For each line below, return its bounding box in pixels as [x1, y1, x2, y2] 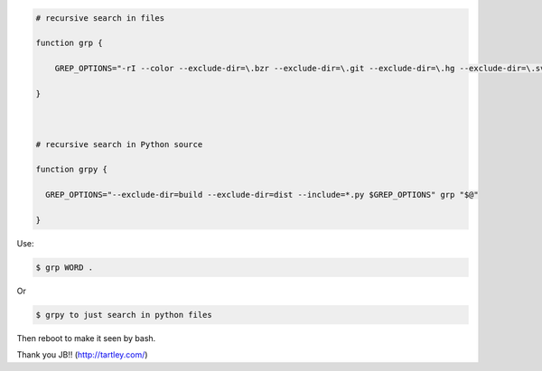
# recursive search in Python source [35, 139, 203, 149]
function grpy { [35, 164, 108, 175]
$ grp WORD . [35, 262, 94, 273]
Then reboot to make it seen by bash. [16, 332, 156, 343]
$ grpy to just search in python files [35, 310, 212, 320]
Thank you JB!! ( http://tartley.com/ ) [16, 349, 148, 360]
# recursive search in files [35, 13, 165, 23]
